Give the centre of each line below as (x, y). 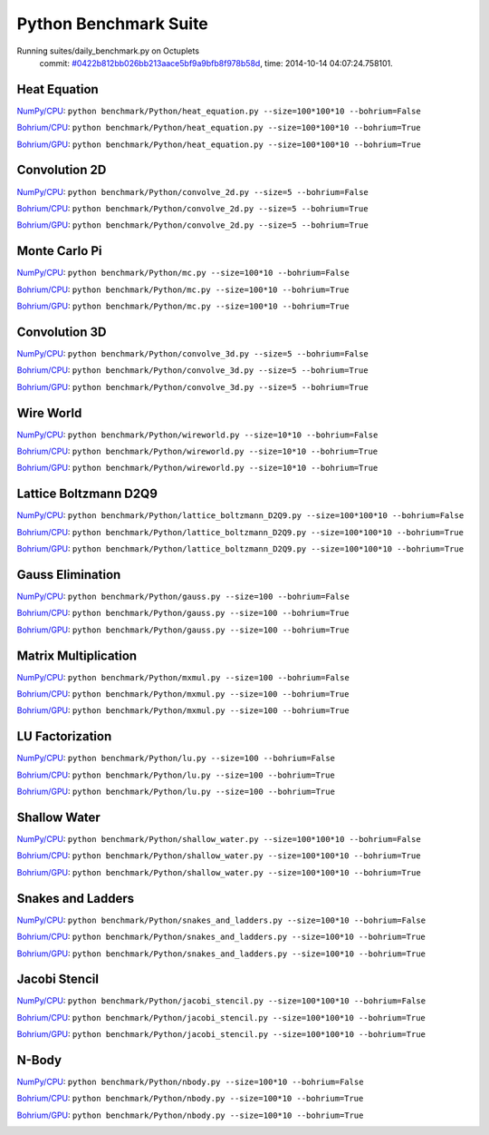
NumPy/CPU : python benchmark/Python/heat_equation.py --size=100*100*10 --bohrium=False (219, 111)
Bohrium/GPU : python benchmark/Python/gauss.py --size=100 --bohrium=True (183, 630)
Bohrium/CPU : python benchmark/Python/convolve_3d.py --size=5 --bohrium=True (192, 370)
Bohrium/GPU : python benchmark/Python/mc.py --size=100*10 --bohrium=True (183, 306)
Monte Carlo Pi (59, 251)
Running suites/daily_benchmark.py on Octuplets (108, 51)
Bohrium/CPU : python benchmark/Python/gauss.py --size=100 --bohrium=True (183, 613)
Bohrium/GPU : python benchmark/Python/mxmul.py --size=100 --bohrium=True (183, 710)
